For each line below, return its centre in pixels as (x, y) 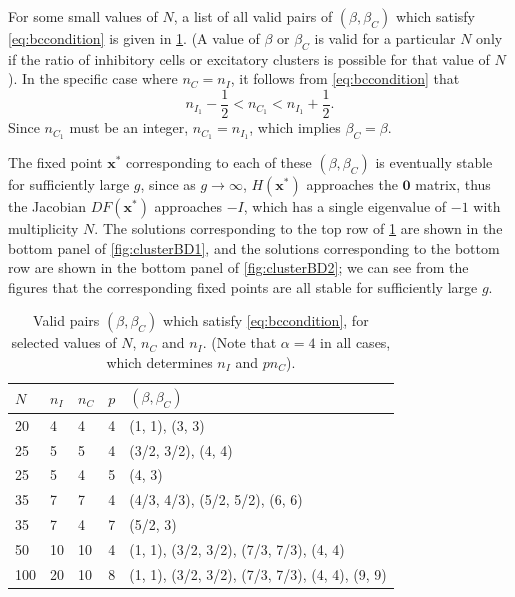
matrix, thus (453, 183)
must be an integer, (129, 127)
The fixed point (55, 161)
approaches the (352, 183)
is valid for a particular (385, 38)
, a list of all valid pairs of (253, 16)
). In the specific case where (93, 78)
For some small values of (83, 16)
